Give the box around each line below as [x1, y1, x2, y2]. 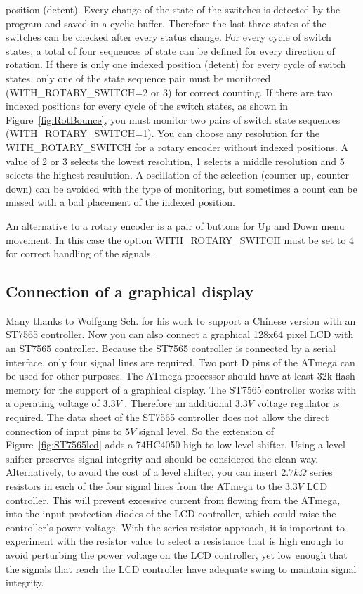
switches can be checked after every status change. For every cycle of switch [6, 30, 331, 44]
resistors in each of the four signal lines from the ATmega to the [6, 479, 282, 493]
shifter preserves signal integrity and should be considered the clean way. [6, 451, 319, 465]
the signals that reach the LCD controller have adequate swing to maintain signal [6, 561, 357, 576]
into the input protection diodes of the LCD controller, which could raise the [6, 506, 336, 521]
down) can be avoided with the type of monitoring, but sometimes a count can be [6, 181, 357, 195]
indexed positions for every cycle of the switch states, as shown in [6, 98, 288, 113]
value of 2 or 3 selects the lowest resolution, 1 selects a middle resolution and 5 [6, 153, 345, 168]
